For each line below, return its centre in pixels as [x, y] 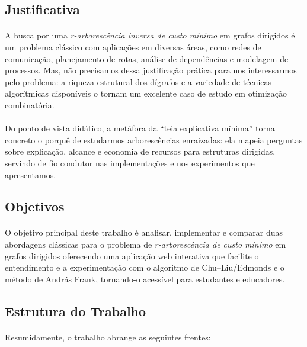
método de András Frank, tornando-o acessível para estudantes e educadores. [145, 279]
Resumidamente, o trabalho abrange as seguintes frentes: [108, 337]
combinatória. [30, 105]
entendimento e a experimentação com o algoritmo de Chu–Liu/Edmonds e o [145, 267]
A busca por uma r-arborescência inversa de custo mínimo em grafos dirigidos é [150, 35]
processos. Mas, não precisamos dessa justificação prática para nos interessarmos [151, 70]
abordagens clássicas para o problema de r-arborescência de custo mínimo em [145, 244]
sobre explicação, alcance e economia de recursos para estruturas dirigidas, [140, 151]
